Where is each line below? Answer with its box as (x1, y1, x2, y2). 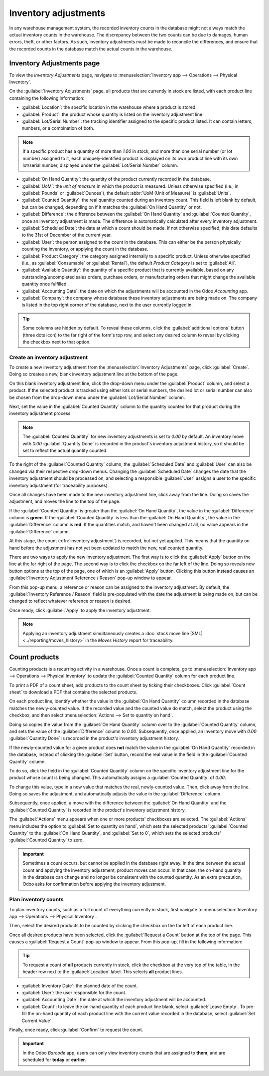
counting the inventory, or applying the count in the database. (21, 246, 148, 252)
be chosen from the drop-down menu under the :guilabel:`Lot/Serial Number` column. (9, 394, 185, 400)
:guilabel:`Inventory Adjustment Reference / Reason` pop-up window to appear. (9, 575, 172, 581)
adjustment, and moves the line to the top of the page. (9, 498, 121, 504)
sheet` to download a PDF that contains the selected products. (9, 689, 137, 695)
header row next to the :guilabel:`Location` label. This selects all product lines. (22, 969, 183, 975)
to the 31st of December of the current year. (21, 232, 112, 238)
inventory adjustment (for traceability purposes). (9, 482, 109, 488)
